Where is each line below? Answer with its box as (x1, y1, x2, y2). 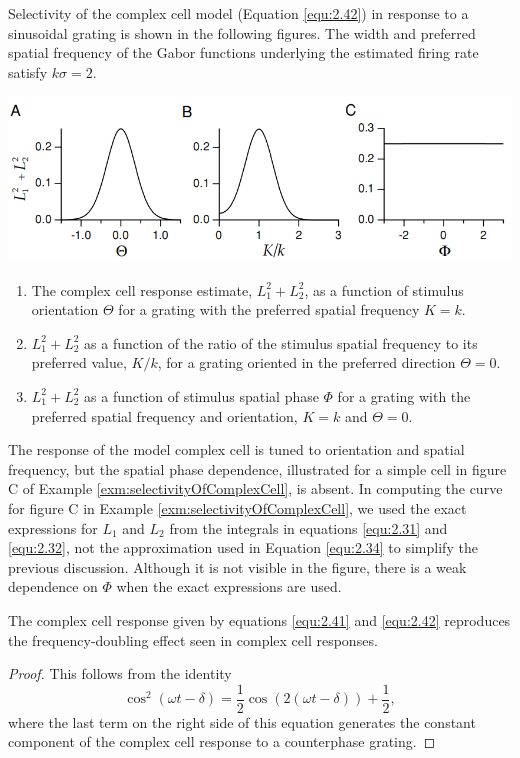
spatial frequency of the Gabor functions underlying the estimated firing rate (8, 42, 479, 63)
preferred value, (31, 352, 127, 373)
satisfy (8, 61, 48, 82)
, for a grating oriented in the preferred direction (157, 352, 456, 373)
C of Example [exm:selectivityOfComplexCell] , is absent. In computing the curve (8, 478, 503, 499)
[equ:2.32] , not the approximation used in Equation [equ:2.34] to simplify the (8, 537, 478, 558)
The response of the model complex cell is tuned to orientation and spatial (8, 439, 465, 460)
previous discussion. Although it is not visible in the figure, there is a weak (8, 556, 467, 577)
